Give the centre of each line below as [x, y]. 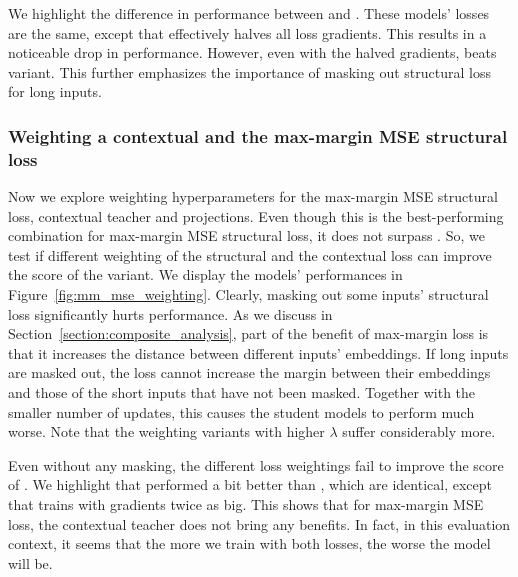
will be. [30, 562]
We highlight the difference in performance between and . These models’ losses [249, 13]
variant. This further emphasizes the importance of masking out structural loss [249, 71]
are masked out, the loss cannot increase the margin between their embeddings [249, 372]
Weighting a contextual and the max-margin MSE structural [258, 135]
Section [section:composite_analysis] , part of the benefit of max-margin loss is [248, 333]
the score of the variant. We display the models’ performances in [205, 274]
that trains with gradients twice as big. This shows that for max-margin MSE [246, 504]
